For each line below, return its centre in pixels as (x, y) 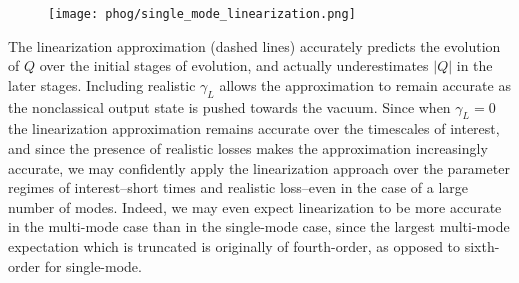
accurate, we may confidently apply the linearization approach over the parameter (259, 167)
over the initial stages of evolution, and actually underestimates (234, 65)
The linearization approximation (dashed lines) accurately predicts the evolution (254, 45)
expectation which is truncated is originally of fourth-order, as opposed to (234, 246)
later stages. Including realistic (102, 84)
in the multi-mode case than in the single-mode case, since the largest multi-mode (259, 226)
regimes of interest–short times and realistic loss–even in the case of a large (238, 187)
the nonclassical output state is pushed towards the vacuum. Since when (229, 106)
